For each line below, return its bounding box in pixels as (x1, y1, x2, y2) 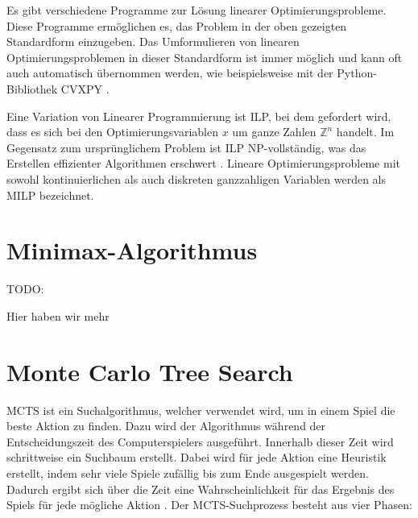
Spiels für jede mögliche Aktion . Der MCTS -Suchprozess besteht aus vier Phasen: (6, 496, 412, 513)
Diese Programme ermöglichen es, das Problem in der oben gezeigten (6, 17, 347, 34)
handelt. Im (336, 123, 395, 140)
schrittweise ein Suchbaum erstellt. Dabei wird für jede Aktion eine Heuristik (6, 449, 387, 466)
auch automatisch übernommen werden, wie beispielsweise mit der (6, 64, 333, 81)
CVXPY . (60, 80, 110, 97)
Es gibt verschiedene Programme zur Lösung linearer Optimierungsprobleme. (6, 2, 387, 18)
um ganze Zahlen (232, 123, 317, 140)
